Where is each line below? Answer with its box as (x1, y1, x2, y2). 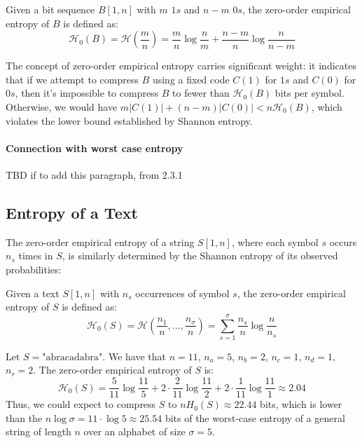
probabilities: (6, 261, 62, 276)
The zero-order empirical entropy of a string (6, 234, 195, 249)
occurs (329, 234, 357, 249)
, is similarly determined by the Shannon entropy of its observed (62, 248, 338, 263)
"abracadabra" (42, 352, 103, 362)
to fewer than (172, 86, 230, 100)
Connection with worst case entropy (6, 140, 183, 155)
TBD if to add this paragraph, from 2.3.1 (6, 167, 183, 182)
